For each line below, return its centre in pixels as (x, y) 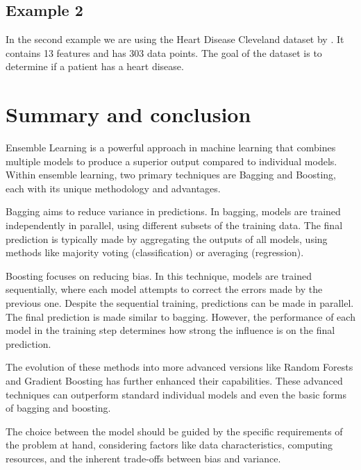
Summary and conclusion (128, 114)
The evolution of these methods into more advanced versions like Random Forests (179, 367)
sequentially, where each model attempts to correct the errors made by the (164, 289)
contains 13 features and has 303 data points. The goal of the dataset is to (164, 52)
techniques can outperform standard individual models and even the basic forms (176, 394)
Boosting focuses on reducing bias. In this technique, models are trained (159, 275)
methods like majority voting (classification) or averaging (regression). (155, 252)
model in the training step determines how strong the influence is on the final (170, 330)
